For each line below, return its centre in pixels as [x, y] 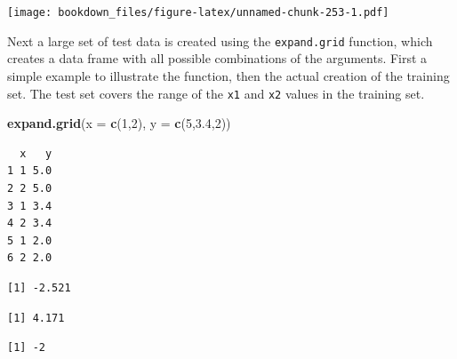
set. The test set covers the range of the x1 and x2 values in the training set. [216, 93]
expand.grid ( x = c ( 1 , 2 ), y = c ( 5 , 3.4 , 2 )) [119, 123]
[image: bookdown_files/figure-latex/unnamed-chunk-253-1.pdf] [198, 12]
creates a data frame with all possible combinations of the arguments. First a [217, 58]
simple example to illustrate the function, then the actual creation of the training [228, 75]
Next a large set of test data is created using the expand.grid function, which [220, 40]
